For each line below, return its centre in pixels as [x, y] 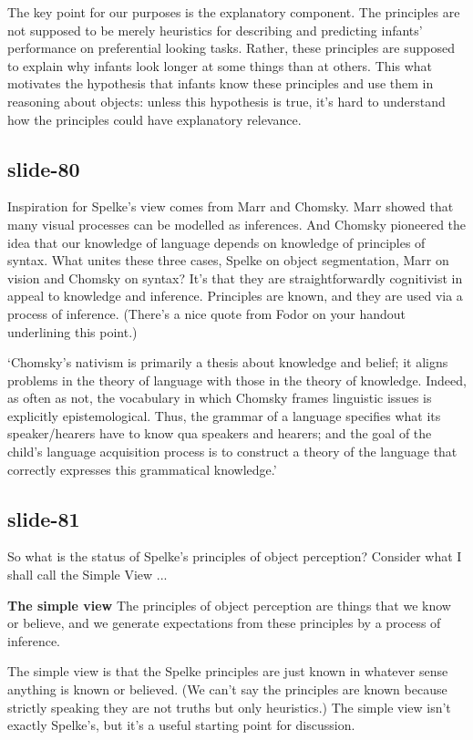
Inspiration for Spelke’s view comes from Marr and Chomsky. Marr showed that [231, 206]
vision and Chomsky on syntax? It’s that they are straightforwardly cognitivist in [235, 277]
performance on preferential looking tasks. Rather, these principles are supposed [231, 48]
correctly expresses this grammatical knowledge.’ [142, 469]
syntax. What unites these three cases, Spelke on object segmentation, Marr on [228, 260]
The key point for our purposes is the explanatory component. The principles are [234, 12]
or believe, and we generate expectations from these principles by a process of [224, 623]
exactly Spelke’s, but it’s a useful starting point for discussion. [181, 725]
